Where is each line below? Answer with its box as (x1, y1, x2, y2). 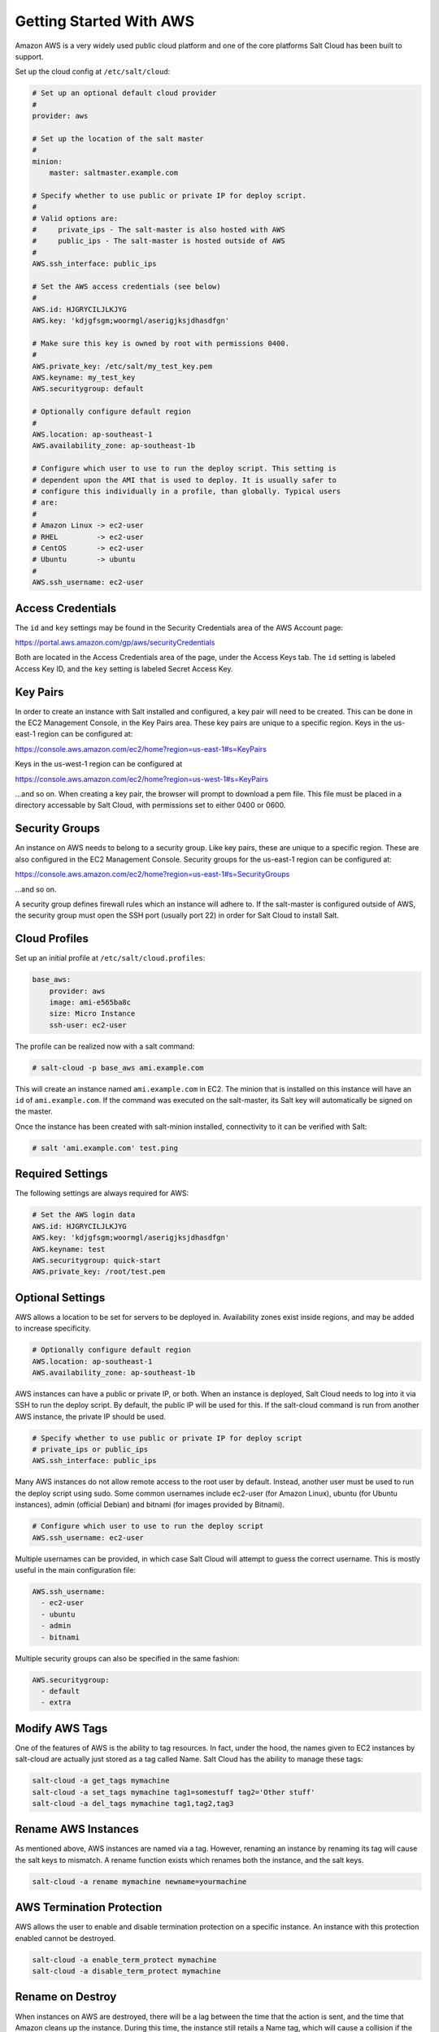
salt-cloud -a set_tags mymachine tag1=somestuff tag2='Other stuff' (32, 1787, 315, 1796)
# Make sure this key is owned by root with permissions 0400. (32, 338, 290, 348)
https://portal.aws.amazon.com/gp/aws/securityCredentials (15, 638, 215, 647)
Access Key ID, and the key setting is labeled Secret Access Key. (15, 663, 233, 674)
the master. (15, 1106, 53, 1117)
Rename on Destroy (15, 1990, 117, 2004)
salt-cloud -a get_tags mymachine (32, 1776, 170, 1786)
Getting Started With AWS (15, 12, 195, 30)
